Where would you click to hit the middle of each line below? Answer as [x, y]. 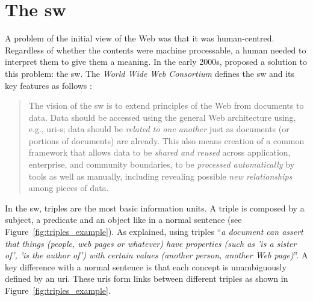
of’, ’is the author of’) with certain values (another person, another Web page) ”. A [156, 255]
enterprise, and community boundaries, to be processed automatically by [162, 164]
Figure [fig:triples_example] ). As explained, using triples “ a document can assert [154, 232]
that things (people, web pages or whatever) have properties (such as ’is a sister [151, 243]
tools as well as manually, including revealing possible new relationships [160, 176]
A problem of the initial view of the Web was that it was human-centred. [140, 38]
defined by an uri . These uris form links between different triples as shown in [147, 278]
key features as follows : [48, 85]
